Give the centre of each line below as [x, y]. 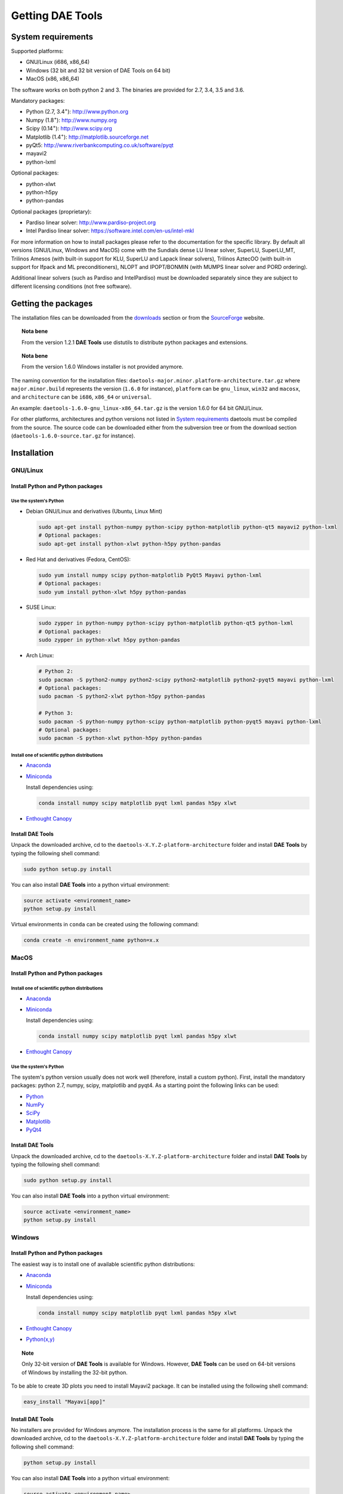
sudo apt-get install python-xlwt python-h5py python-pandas [130, 544]
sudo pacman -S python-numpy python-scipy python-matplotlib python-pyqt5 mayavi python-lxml [180, 721]
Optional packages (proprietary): [51, 212]
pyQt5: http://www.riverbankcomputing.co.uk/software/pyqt [100, 145]
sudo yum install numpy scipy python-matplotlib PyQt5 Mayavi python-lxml [150, 575]
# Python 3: [56, 713]
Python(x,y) [40, 1339]
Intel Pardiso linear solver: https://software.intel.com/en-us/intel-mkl [110, 231]
